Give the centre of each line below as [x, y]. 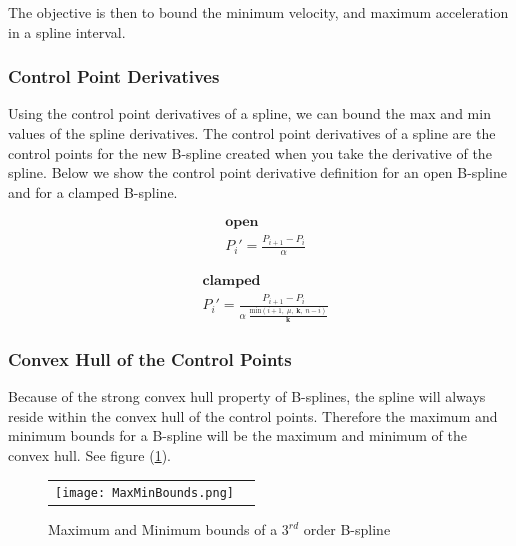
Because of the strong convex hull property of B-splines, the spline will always [247, 396]
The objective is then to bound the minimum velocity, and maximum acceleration [258, 12]
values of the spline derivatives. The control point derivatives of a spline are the [252, 133]
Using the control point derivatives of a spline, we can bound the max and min [249, 113]
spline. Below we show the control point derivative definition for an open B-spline [257, 172]
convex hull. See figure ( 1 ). [89, 454]
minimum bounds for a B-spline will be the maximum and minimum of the [237, 435]
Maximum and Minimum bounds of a [163, 529]
